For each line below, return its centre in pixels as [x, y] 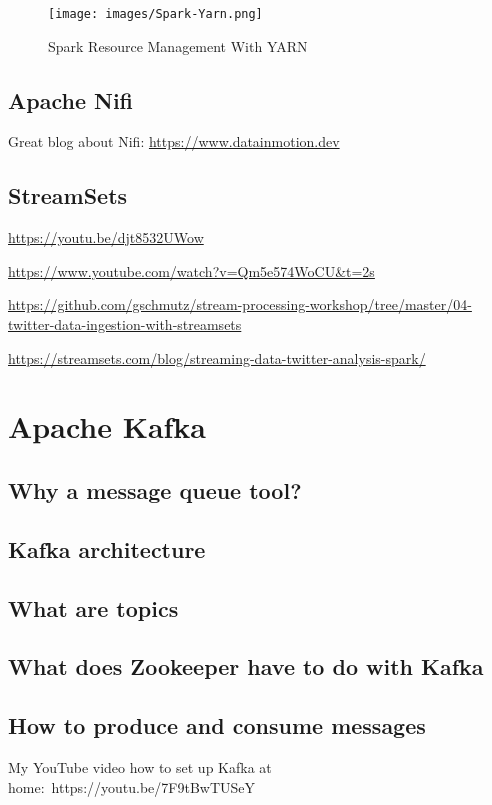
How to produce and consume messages [217, 725]
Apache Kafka [107, 426]
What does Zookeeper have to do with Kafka [246, 666]
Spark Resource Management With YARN [178, 45]
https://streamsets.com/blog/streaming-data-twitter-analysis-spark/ [217, 357]
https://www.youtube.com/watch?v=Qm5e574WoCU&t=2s [191, 270]
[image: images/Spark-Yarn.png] [155, 14]
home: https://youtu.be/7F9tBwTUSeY [132, 786]
